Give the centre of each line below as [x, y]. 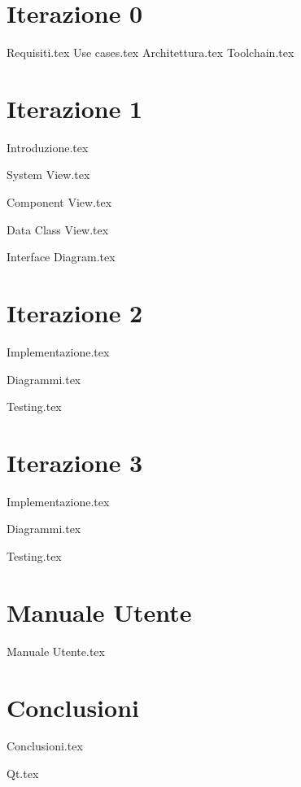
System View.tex [48, 175]
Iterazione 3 [75, 462]
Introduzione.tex [48, 147]
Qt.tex [23, 774]
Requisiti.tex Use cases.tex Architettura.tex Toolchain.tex [150, 52]
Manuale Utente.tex [56, 651]
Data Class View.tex [58, 229]
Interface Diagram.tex [61, 257]
